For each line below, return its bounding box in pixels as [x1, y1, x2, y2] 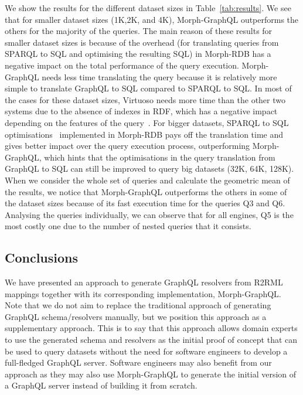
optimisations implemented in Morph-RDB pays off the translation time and [5, 128, 284, 140]
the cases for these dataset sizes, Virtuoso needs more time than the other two [5, 93, 286, 105]
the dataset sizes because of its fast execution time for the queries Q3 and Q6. [5, 197, 285, 209]
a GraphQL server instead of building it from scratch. [5, 379, 198, 391]
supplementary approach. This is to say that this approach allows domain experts [5, 322, 298, 334]
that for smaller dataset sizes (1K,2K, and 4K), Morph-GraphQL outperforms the [5, 13, 299, 25]
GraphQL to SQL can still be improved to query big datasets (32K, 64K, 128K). [5, 162, 294, 175]
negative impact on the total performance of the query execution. [5, 59, 239, 71]
